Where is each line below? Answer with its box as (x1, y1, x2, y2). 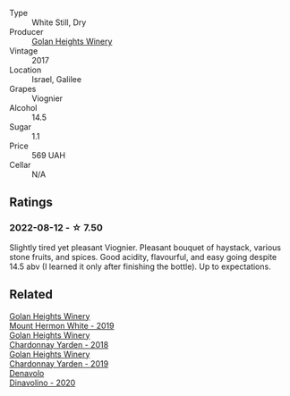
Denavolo (9, 367, 45, 378)
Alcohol (9, 103, 38, 113)
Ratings (9, 195, 54, 210)
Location (9, 64, 42, 75)
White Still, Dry (31, 17, 87, 28)
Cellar (9, 160, 31, 170)
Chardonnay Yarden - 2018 (9, 339, 109, 350)
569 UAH (31, 150, 65, 160)
